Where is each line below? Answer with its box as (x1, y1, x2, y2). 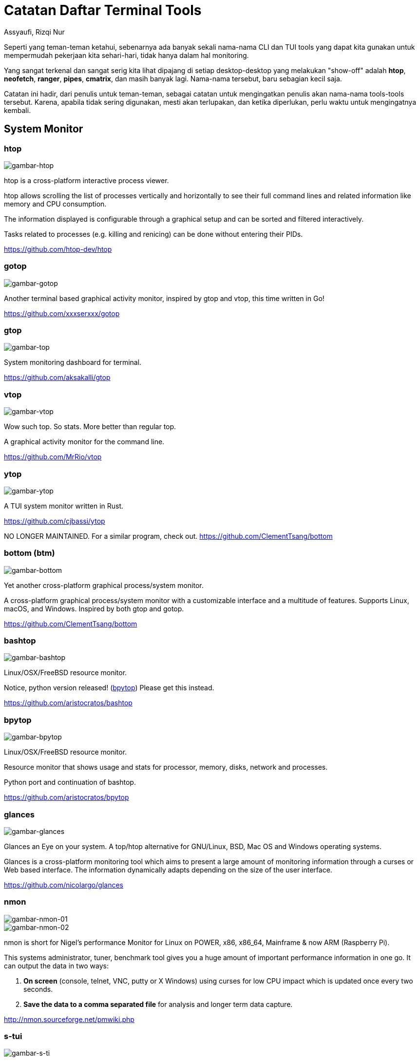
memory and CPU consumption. (4, 199, 107, 208)
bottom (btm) (4, 548, 55, 558)
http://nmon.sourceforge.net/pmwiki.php (4, 1015, 134, 1023)
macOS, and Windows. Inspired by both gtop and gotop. (4, 604, 184, 613)
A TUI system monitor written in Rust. (4, 501, 124, 510)
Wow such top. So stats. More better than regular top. (4, 422, 176, 431)
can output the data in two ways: (4, 961, 109, 970)
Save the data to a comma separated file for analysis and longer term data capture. (23, 1000, 293, 1008)
